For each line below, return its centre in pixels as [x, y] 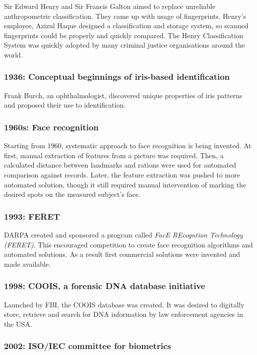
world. [13, 54]
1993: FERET [32, 216]
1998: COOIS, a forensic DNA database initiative [105, 286]
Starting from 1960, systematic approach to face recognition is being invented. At [128, 146]
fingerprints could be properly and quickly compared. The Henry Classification [124, 35]
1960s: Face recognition [51, 127]
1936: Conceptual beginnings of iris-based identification [117, 77]
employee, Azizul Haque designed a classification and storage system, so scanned [126, 26]
